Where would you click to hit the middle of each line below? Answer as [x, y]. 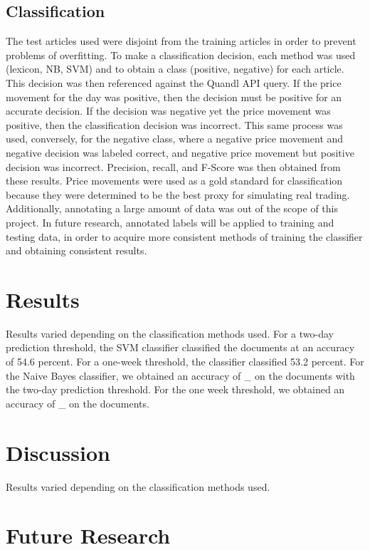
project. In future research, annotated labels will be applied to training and [170, 222]
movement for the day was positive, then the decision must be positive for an [174, 97]
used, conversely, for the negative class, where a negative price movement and [175, 139]
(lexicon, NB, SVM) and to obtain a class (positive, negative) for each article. [175, 69]
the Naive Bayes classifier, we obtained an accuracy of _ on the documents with [180, 375]
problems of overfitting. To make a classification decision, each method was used [181, 55]
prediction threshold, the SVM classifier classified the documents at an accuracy [180, 347]
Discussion [58, 452]
